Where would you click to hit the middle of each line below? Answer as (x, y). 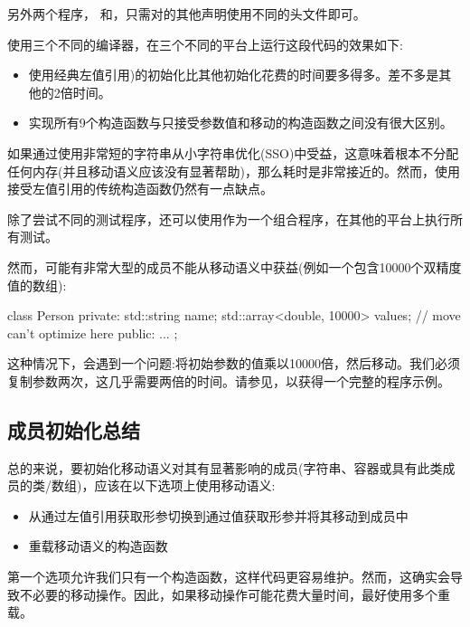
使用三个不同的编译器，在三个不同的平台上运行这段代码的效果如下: (205, 44)
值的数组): (37, 285)
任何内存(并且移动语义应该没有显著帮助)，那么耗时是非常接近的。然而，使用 (234, 171)
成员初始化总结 (74, 429)
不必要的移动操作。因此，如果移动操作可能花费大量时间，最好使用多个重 (235, 594)
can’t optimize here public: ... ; (93, 332)
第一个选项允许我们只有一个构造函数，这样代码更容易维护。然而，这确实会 (229, 577)
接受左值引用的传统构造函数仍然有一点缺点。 (140, 189)
